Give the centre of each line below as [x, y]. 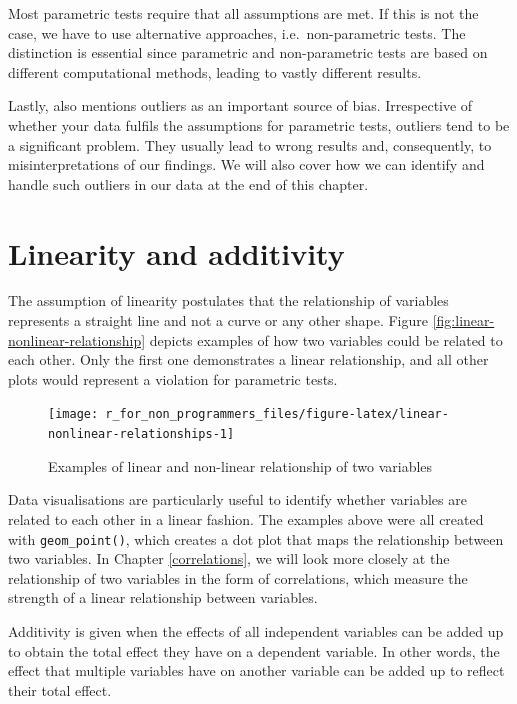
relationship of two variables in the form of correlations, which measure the [238, 577]
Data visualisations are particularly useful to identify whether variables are [237, 499]
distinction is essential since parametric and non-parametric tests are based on [248, 52]
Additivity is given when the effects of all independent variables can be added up [256, 630]
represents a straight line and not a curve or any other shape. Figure [218, 320]
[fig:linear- [463, 320]
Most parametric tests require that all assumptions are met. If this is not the [243, 13]
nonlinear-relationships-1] [141, 434]
